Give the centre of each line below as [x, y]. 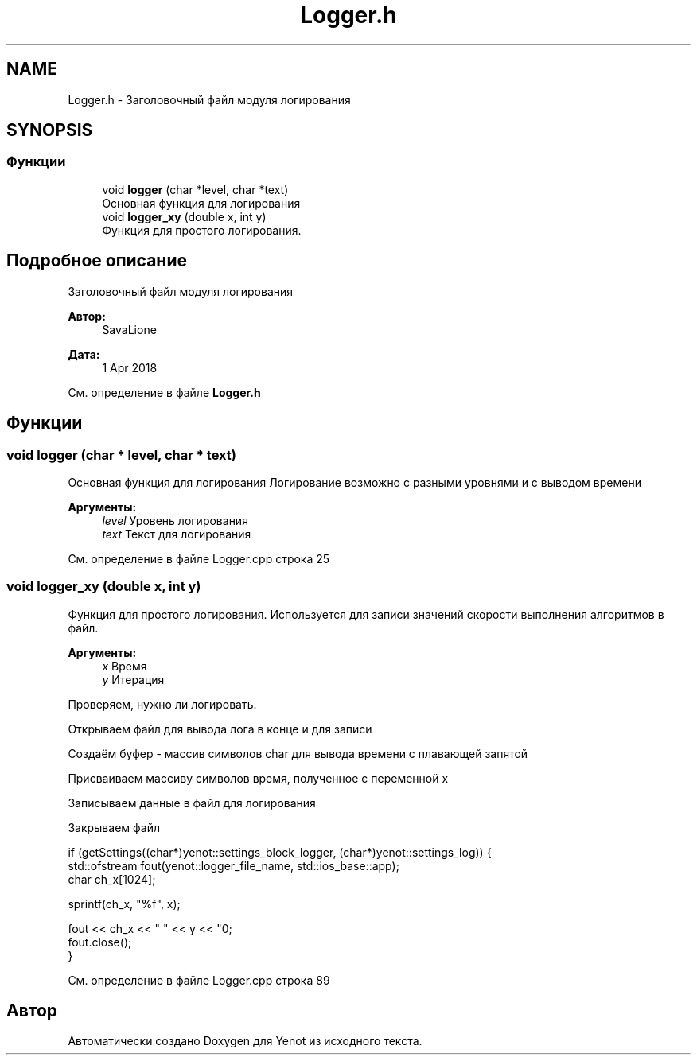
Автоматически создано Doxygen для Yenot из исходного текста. [245, 1041]
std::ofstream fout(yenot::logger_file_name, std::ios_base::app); [234, 865]
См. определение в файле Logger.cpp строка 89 [199, 980]
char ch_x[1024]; [112, 879]
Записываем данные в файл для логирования [192, 803]
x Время [125, 666]
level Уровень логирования [175, 520]
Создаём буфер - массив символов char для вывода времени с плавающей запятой [298, 753]
